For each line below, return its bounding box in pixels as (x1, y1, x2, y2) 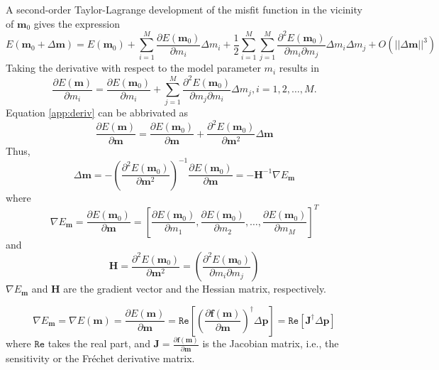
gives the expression (33, 16, 120, 31)
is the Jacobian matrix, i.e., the (202, 336, 339, 351)
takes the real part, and (48, 336, 150, 351)
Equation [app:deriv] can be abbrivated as (6, 105, 189, 120)
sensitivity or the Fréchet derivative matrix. (6, 350, 195, 365)
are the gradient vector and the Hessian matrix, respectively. (63, 281, 326, 296)
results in (279, 60, 319, 75)
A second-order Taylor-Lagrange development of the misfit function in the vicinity (6, 2, 362, 16)
